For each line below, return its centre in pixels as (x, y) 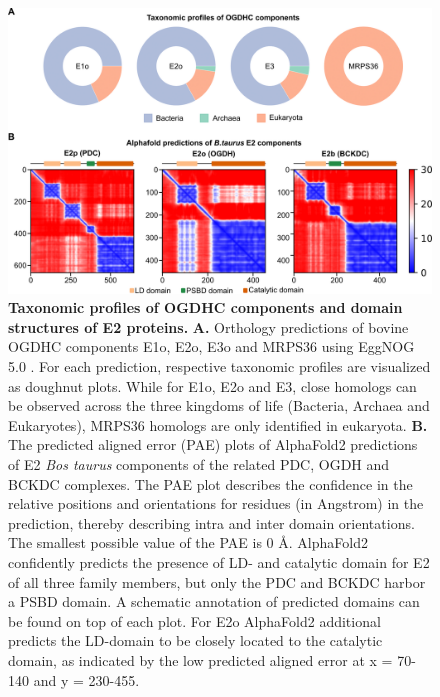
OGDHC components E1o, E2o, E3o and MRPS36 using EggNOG (211, 346)
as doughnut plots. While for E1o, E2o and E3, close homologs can (212, 385)
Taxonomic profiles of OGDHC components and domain (205, 307)
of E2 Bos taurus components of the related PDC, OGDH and (199, 464)
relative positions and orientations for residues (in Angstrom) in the (216, 503)
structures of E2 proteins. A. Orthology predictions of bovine (208, 326)
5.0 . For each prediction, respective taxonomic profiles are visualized (219, 366)
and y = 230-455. (86, 679)
